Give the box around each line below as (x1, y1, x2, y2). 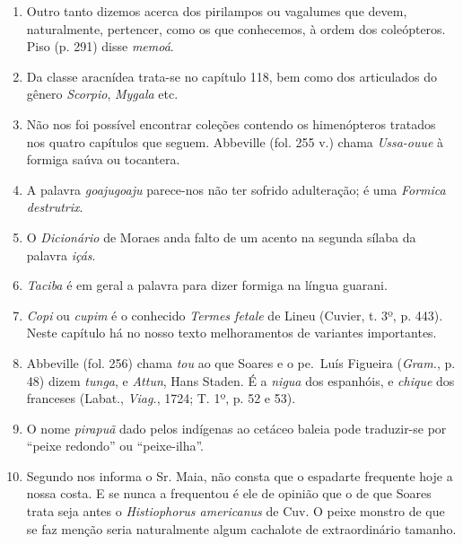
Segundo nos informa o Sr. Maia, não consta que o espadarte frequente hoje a (26, 466, 453, 485)
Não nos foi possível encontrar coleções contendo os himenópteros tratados (26, 114, 436, 133)
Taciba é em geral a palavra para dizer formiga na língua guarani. (26, 276, 388, 294)
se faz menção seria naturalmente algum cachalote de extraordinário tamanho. (26, 519, 457, 538)
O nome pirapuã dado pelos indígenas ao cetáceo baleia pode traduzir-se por (26, 418, 447, 437)
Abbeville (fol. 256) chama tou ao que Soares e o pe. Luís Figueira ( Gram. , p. (26, 353, 456, 372)
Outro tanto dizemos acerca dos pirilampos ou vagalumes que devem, (26, 2, 407, 20)
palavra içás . (26, 245, 96, 264)
